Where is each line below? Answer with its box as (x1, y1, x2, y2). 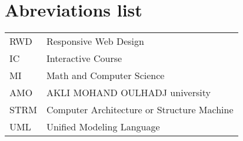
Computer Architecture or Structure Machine (46, 103, 234, 117)
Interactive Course (46, 51, 122, 65)
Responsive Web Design (46, 34, 144, 48)
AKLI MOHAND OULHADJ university (46, 86, 211, 100)
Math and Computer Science (46, 68, 165, 83)
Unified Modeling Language (46, 120, 160, 134)
